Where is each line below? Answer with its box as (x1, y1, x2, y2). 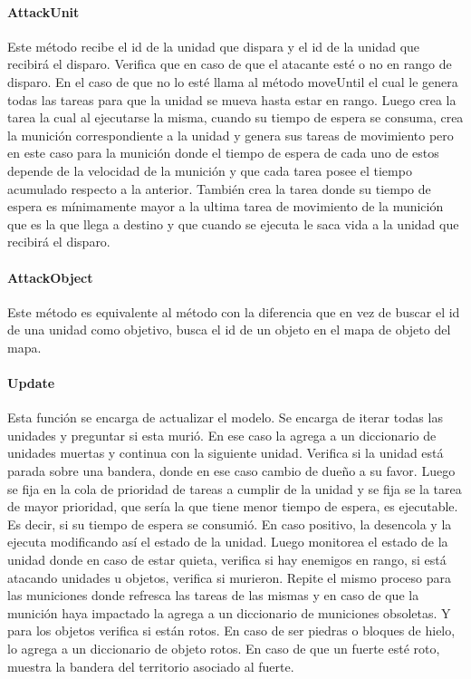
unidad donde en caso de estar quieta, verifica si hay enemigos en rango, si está (7, 550, 447, 569)
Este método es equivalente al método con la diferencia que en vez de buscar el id (7, 302, 460, 321)
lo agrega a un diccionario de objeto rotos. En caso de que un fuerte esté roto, (7, 639, 440, 658)
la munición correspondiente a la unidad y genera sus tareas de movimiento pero (7, 125, 454, 144)
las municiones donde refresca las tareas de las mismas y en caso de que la (7, 586, 419, 605)
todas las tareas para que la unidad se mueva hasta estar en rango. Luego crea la (7, 90, 457, 109)
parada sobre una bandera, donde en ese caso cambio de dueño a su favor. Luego (7, 461, 456, 480)
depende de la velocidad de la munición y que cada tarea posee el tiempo (7, 160, 412, 179)
